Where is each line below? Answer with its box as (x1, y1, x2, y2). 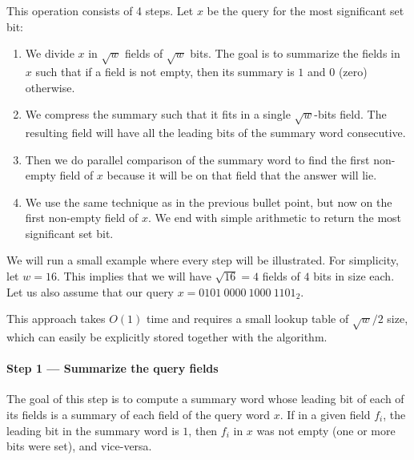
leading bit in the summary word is (6, 422, 179, 438)
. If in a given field (279, 406, 371, 422)
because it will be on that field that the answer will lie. (107, 167, 377, 184)
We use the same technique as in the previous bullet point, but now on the (25, 193, 392, 210)
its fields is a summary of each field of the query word (6, 406, 271, 422)
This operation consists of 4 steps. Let (6, 2, 194, 18)
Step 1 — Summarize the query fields (6, 360, 219, 377)
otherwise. (25, 79, 75, 95)
